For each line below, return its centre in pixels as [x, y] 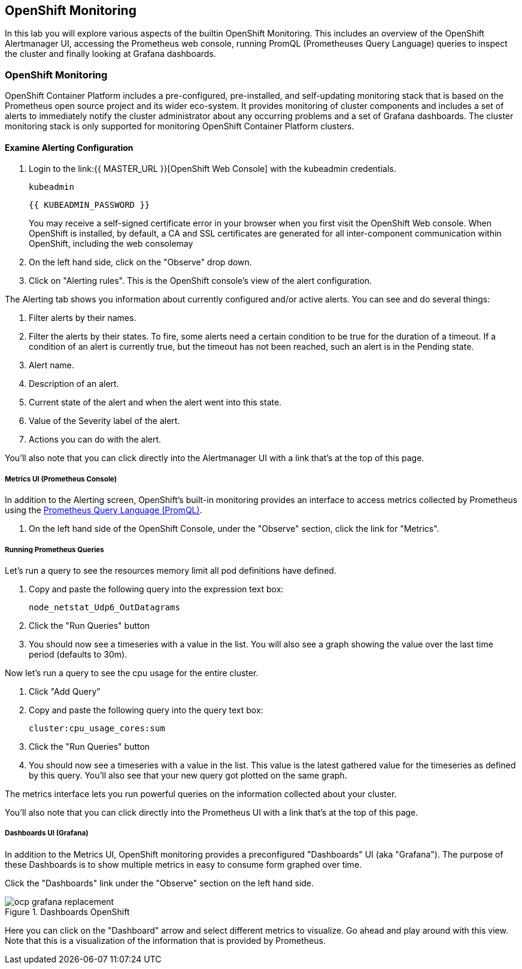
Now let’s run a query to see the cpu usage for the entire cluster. [132, 673]
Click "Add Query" [65, 691]
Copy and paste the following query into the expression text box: [156, 589]
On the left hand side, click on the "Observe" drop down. [140, 262]
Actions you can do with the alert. [95, 440]
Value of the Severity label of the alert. [104, 421]
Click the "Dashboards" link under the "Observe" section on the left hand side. [160, 883]
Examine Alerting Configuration [69, 147]
